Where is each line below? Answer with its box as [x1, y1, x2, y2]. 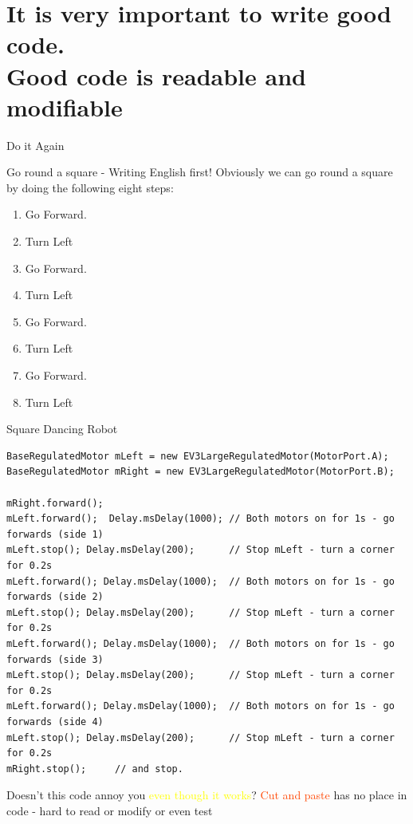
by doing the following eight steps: [6, 179, 174, 195]
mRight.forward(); [6, 497, 104, 509]
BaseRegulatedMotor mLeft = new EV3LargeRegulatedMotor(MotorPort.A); [6, 450, 389, 462]
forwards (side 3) [6, 653, 104, 665]
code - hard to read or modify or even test [6, 802, 213, 818]
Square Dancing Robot [6, 420, 118, 437]
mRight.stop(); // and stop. [6, 763, 183, 775]
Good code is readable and [6, 59, 306, 92]
